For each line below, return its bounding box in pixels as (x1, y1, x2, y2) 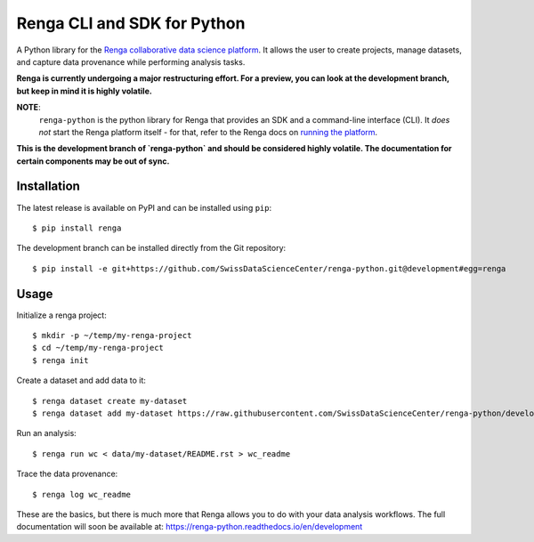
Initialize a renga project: (16, 310, 107, 320)
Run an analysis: (16, 428, 77, 439)
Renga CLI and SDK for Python (16, 13, 246, 33)
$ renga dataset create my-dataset (32, 396, 188, 406)
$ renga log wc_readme (32, 489, 132, 499)
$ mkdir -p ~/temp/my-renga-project (32, 330, 192, 341)
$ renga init (32, 355, 89, 365)
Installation (16, 179, 80, 194)
